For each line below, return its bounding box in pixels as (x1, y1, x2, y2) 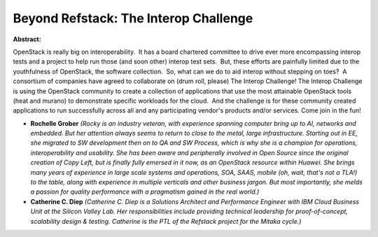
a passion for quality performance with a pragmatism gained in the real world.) (30, 187, 260, 196)
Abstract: (13, 35, 41, 43)
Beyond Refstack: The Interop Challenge (13, 10, 253, 26)
